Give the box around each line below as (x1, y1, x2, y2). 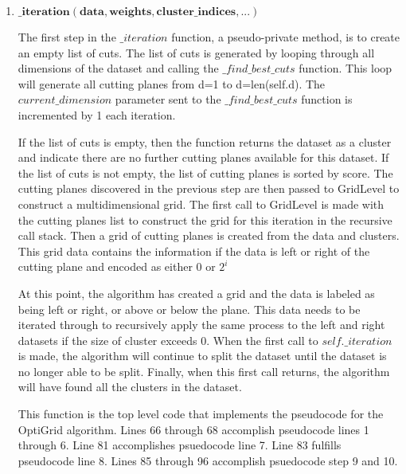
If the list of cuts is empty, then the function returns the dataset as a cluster (18, 133, 392, 150)
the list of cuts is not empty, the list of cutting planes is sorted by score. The (18, 164, 393, 181)
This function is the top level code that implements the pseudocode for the (18, 405, 384, 422)
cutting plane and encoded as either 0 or (18, 258, 216, 275)
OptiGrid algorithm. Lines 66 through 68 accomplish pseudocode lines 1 (18, 421, 369, 437)
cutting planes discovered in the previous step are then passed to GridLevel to (18, 180, 400, 197)
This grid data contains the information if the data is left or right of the (18, 242, 370, 259)
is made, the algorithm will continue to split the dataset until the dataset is (18, 347, 387, 364)
